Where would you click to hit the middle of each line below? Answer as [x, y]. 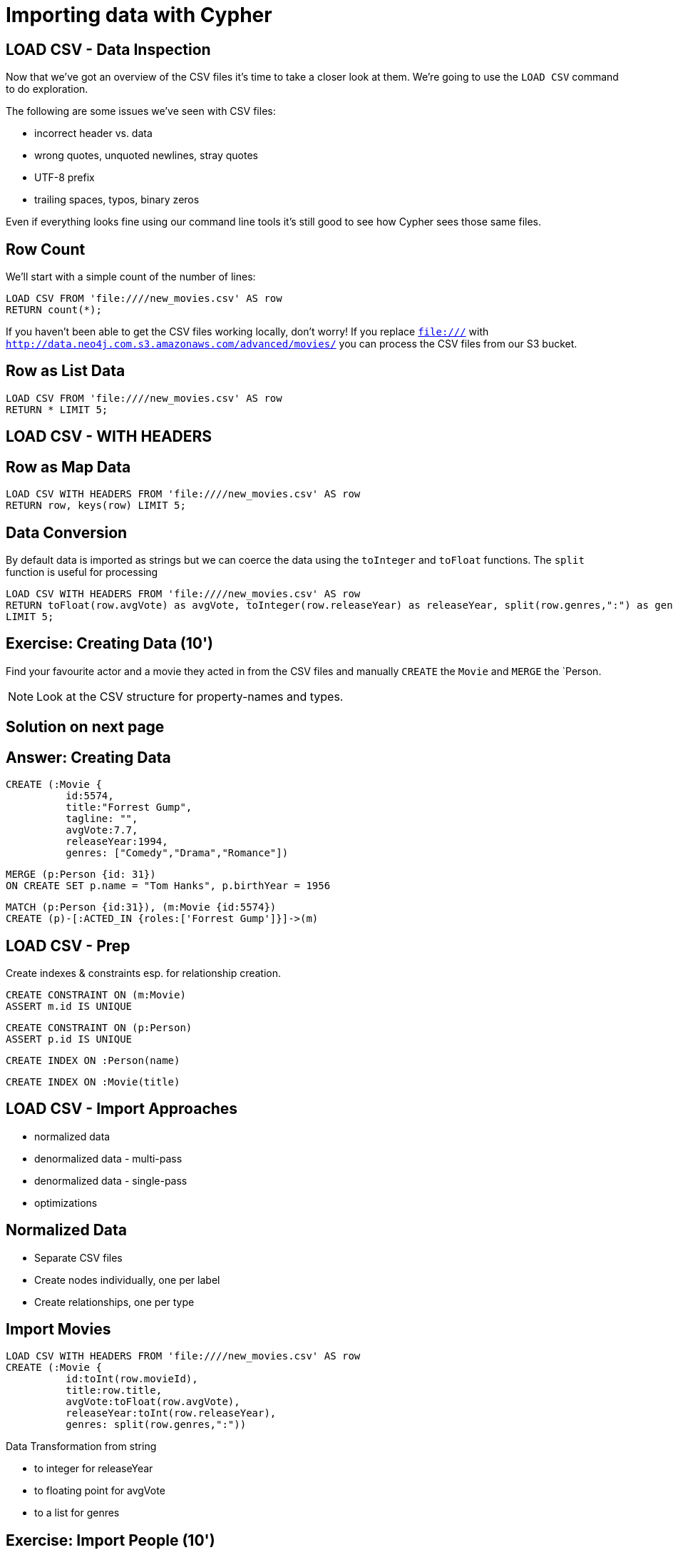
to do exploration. [47, 89]
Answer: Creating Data [88, 757]
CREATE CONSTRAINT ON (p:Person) [99, 1027]
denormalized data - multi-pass [108, 1158]
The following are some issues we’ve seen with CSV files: [141, 111]
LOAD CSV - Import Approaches [122, 1109]
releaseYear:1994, [117, 842]
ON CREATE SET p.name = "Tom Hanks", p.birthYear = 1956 [168, 886]
